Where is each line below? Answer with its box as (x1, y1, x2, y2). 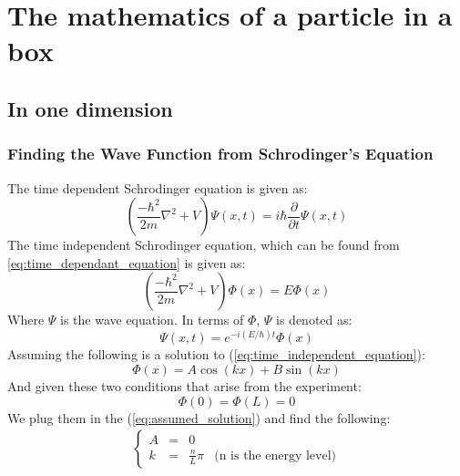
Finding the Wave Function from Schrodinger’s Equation (7, 142, 434, 165)
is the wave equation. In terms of (60, 310, 244, 329)
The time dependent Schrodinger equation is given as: (7, 178, 308, 197)
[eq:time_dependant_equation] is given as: (7, 253, 246, 272)
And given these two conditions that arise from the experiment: (7, 377, 362, 396)
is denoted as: (276, 310, 353, 329)
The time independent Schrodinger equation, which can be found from (7, 235, 400, 254)
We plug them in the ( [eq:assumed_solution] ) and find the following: (7, 408, 391, 427)
